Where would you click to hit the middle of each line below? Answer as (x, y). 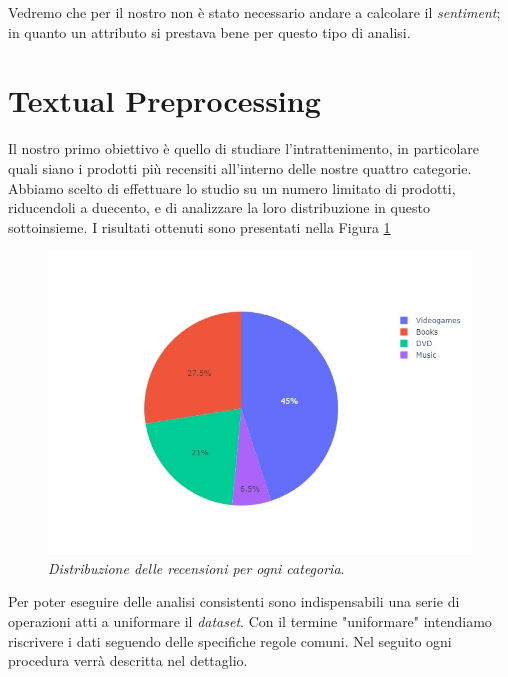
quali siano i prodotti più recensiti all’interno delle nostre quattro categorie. (240, 167)
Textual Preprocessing (164, 100)
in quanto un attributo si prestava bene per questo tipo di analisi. (209, 31)
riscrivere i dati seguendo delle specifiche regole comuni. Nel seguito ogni (230, 640)
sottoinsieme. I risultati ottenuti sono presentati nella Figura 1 (199, 226)
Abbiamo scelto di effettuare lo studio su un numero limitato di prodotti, (232, 187)
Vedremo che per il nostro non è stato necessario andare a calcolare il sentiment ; (254, 12)
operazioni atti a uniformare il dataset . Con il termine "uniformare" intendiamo (250, 620)
